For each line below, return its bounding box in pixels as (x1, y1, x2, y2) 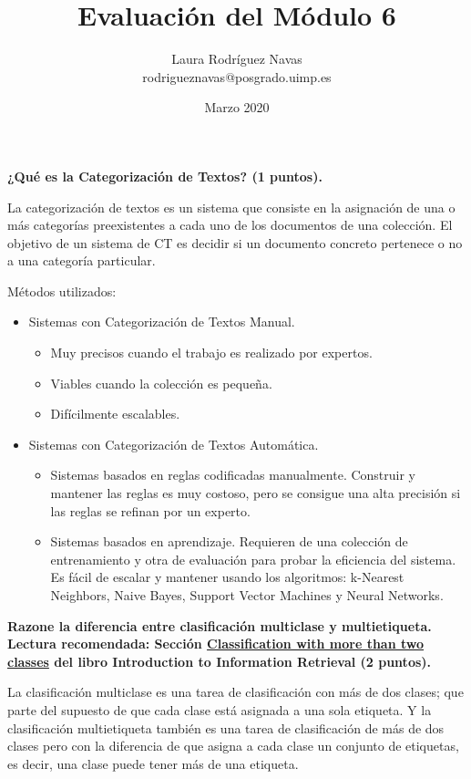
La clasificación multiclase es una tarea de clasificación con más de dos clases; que (7, 682, 464, 701)
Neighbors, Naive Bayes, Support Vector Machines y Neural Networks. (50, 586, 444, 604)
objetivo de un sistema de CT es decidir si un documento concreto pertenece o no (7, 233, 463, 252)
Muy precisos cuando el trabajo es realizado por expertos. (50, 343, 373, 362)
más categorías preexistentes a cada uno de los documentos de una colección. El (7, 215, 453, 234)
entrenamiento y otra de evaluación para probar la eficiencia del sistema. (50, 549, 456, 568)
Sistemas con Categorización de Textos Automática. (28, 434, 319, 453)
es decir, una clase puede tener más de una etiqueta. (7, 753, 299, 773)
